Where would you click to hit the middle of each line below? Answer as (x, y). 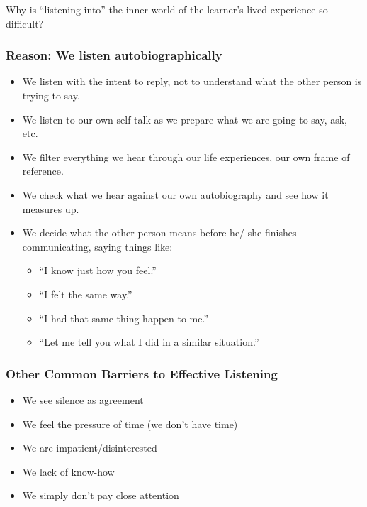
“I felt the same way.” (86, 294)
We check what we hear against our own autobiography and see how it (175, 194)
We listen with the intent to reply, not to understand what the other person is (192, 81)
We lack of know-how (68, 471)
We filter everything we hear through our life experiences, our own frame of (186, 157)
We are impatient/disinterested (90, 448)
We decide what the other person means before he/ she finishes (159, 233)
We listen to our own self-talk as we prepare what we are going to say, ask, (185, 119)
